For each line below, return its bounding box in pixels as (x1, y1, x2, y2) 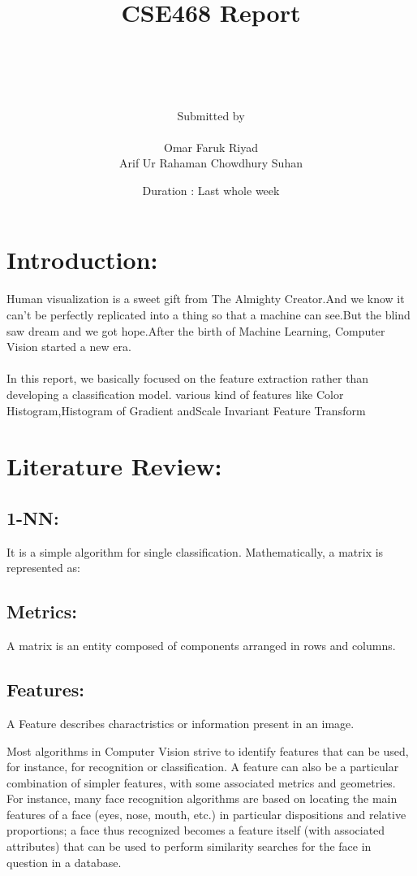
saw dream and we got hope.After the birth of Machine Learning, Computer (6, 322, 385, 339)
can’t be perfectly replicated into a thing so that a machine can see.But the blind (6, 306, 411, 323)
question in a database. (6, 853, 122, 870)
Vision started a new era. (6, 338, 131, 355)
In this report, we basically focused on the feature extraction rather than (6, 370, 369, 387)
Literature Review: (6, 449, 222, 483)
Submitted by (177, 106, 245, 124)
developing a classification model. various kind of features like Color (6, 385, 344, 402)
